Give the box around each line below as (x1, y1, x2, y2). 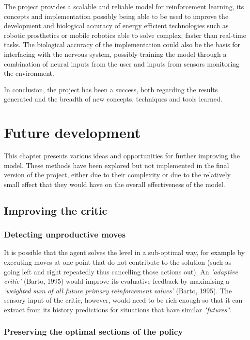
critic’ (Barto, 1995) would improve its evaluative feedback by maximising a (4, 276, 230, 286)
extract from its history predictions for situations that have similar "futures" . (4, 305, 232, 314)
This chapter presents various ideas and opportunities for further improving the (4, 151, 240, 161)
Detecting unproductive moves (4, 228, 126, 240)
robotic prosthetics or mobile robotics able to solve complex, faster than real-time (4, 30, 246, 40)
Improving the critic (4, 203, 108, 218)
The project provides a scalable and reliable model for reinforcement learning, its (4, 1, 244, 11)
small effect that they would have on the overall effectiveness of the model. (4, 179, 225, 189)
